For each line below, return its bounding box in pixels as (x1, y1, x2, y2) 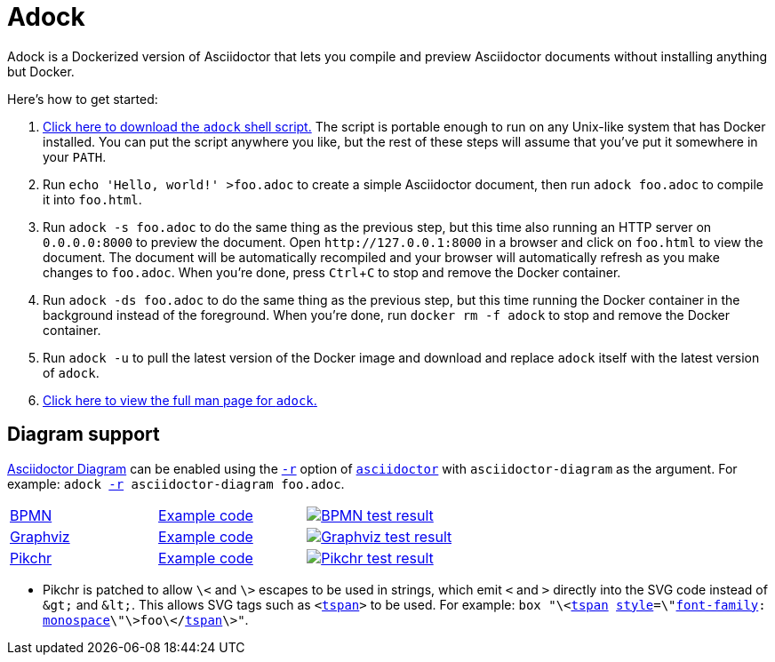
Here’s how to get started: (7, 91, 158, 107)
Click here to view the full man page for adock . (43, 392, 317, 408)
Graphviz (10, 527, 70, 546)
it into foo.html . (43, 191, 142, 207)
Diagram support (7, 423, 160, 446)
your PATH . (43, 148, 107, 164)
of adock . (43, 364, 100, 380)
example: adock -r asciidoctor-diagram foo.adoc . (7, 475, 345, 491)
